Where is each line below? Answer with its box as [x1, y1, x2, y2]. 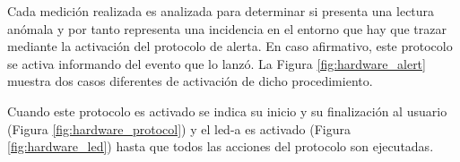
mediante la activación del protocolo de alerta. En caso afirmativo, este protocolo [7, 37, 453, 55]
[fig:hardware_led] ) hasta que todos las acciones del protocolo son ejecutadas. [7, 137, 434, 156]
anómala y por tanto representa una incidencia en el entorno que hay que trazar [7, 19, 447, 38]
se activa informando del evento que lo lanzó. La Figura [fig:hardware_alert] [7, 54, 426, 72]
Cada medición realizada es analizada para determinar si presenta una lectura [7, 2, 435, 20]
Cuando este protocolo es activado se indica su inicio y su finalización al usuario [7, 101, 447, 120]
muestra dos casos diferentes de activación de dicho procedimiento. [7, 72, 373, 90]
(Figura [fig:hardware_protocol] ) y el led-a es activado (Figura [7, 119, 351, 138]
